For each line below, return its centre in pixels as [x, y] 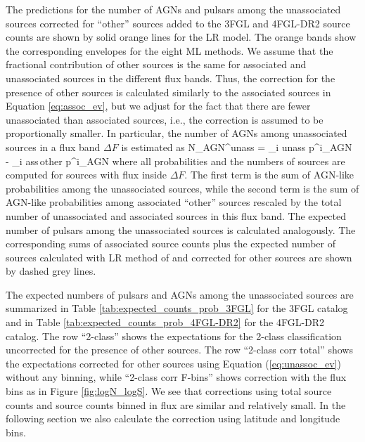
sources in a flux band [53, 147]
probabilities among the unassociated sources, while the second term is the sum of [182, 188]
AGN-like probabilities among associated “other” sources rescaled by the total [174, 202]
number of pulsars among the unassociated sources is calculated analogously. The [181, 229]
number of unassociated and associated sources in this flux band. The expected [176, 215]
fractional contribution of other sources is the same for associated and [156, 64]
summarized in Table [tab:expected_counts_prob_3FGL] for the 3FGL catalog [177, 308]
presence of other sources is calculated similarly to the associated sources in [168, 92]
